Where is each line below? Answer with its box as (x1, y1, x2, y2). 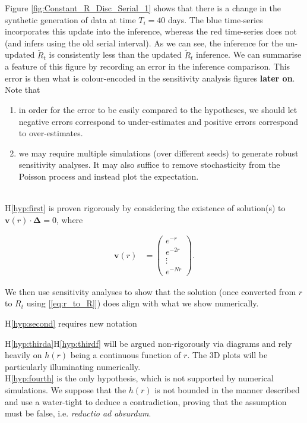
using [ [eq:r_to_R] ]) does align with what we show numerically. (26, 297, 259, 309)
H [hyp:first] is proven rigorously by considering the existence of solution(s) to (5, 202, 286, 214)
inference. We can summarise (196, 48, 302, 61)
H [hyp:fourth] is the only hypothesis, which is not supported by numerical (5, 372, 274, 384)
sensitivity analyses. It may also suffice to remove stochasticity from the (18, 158, 280, 171)
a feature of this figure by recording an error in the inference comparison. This (5, 60, 290, 73)
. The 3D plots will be (187, 349, 268, 361)
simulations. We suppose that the (5, 383, 126, 396)
